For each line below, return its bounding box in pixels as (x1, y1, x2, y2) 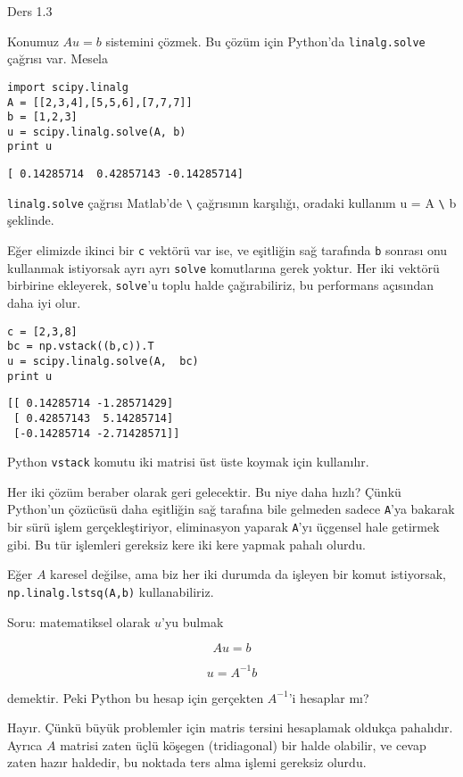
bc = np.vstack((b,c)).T (7, 340, 154, 353)
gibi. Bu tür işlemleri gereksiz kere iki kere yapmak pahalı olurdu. (7, 534, 366, 553)
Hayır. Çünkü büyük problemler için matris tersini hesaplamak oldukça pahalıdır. (7, 718, 453, 737)
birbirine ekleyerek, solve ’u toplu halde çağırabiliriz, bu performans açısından (7, 276, 434, 294)
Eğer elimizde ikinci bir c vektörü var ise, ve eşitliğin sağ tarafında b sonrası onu (7, 241, 448, 260)
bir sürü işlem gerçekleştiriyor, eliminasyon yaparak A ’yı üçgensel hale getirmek (7, 517, 440, 536)
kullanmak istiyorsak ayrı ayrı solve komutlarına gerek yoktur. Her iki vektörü (7, 258, 440, 277)
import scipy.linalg (7, 80, 129, 94)
